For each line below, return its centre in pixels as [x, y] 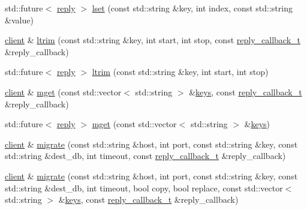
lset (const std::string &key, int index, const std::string [192, 8]
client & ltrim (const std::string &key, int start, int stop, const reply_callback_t [153, 40]
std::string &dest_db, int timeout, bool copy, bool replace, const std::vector [144, 187]
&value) [19, 19]
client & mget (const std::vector [63, 91]
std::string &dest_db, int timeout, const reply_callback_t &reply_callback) [145, 156]
